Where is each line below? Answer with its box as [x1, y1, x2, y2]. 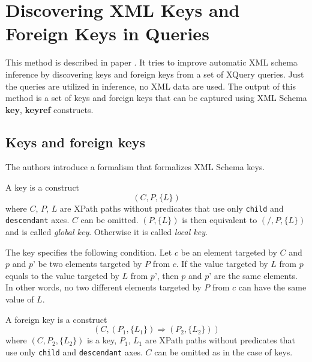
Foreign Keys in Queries [5, 21, 209, 46]
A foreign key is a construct [5, 313, 107, 325]
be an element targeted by [181, 245, 277, 258]
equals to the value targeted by [5, 269, 119, 281]
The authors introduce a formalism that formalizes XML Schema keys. [5, 161, 265, 173]
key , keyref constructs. [5, 103, 94, 115]
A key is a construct [5, 181, 80, 194]
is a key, [87, 334, 117, 346]
